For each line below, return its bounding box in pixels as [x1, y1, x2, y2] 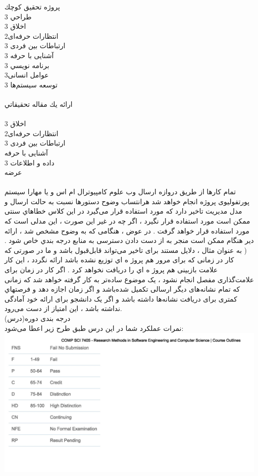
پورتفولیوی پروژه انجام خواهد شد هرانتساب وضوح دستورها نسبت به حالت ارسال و [4, 196, 250, 206]
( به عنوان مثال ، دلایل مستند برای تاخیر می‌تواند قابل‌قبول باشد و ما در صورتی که [4, 244, 247, 255]
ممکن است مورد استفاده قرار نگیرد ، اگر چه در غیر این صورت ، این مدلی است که [4, 216, 250, 226]
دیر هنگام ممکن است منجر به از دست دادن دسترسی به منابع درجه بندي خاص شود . [4, 235, 254, 245]
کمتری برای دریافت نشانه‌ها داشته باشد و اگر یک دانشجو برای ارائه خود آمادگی [4, 293, 237, 304]
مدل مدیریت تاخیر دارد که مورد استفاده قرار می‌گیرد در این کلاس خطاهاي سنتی [4, 206, 242, 216]
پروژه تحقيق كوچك [4, 1, 60, 11]
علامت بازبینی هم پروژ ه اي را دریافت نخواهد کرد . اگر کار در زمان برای [4, 264, 218, 275]
